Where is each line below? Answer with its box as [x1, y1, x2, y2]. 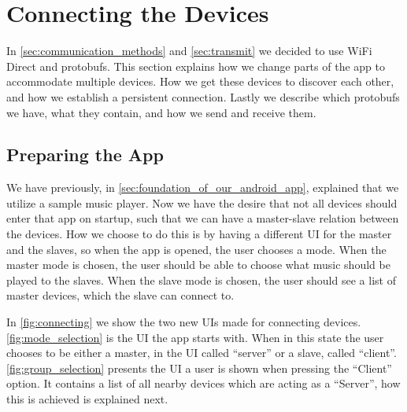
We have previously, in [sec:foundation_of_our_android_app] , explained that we [6, 179, 399, 196]
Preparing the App [6, 142, 164, 167]
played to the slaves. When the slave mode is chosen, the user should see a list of [6, 271, 396, 288]
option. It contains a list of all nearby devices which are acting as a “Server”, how [6, 375, 401, 392]
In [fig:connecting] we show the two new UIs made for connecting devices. [6, 314, 361, 330]
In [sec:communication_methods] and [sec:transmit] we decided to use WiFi [6, 42, 372, 59]
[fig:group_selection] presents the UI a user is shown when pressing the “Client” [6, 359, 392, 376]
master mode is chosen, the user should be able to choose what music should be [6, 256, 390, 273]
